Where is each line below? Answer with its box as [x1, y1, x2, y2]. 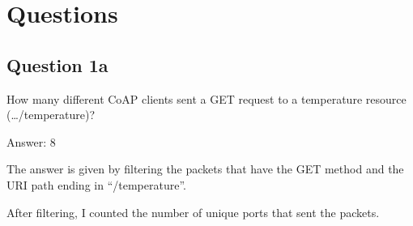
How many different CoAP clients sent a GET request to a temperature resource [6, 90, 407, 107]
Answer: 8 [6, 133, 56, 150]
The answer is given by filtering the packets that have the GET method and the [6, 160, 404, 177]
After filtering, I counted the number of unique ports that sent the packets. [6, 203, 380, 220]
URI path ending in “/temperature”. [6, 176, 186, 193]
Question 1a [6, 52, 109, 77]
